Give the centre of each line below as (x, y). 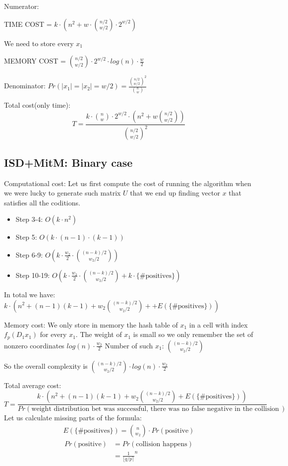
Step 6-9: (29, 254)
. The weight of (99, 334)
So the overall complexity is (46, 366)
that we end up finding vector (175, 193)
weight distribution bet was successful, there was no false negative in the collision (155, 409)
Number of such (129, 345)
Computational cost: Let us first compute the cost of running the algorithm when (128, 183)
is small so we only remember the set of (193, 334)
